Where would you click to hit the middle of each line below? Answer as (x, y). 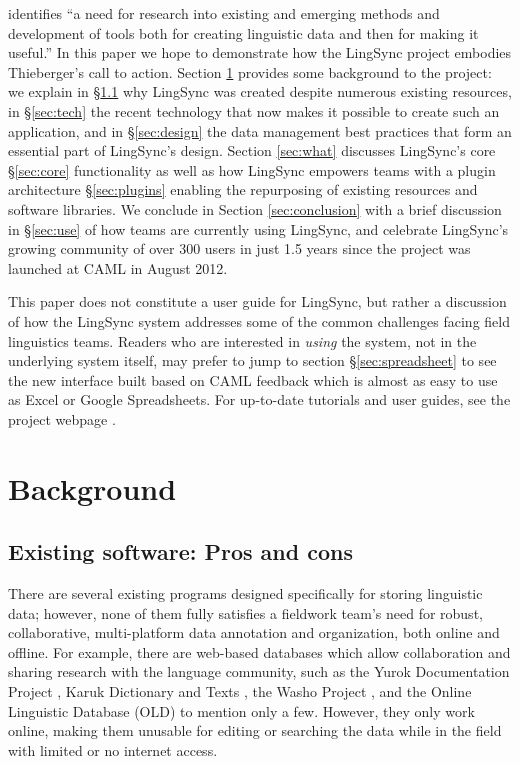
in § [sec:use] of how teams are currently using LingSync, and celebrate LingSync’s (258, 228)
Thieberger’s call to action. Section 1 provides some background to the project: (250, 71)
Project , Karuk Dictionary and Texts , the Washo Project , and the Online (240, 691)
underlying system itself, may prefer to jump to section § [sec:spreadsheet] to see (252, 360)
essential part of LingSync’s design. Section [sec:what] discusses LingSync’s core (252, 150)
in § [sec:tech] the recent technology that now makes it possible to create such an (254, 110)
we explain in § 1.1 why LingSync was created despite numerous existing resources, (260, 91)
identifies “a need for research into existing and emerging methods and (224, 13)
